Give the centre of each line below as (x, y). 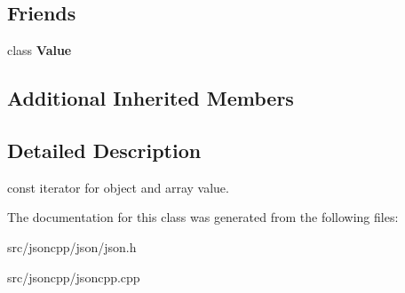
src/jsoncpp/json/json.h (72, 246)
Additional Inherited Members (151, 98)
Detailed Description (104, 150)
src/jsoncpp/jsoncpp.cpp (74, 277)
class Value (40, 50)
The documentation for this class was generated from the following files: (203, 217)
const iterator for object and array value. (118, 187)
